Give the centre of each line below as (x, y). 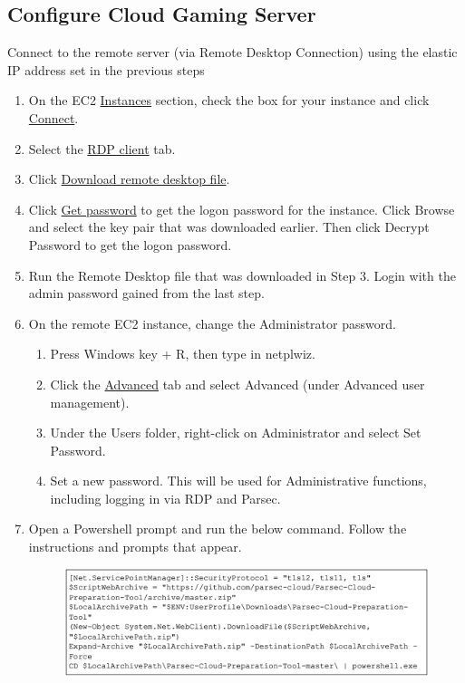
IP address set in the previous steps (106, 69)
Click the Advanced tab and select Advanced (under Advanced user (237, 384)
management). (90, 402)
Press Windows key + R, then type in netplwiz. (183, 354)
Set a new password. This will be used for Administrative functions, (238, 481)
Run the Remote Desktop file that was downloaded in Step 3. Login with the (242, 275)
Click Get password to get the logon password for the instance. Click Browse (242, 209)
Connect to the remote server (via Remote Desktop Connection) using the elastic (232, 52)
